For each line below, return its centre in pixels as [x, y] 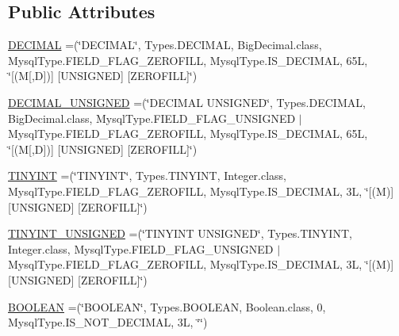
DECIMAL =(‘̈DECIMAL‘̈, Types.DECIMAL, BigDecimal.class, [165, 45]
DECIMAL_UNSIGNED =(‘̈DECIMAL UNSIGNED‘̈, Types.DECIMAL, [187, 102]
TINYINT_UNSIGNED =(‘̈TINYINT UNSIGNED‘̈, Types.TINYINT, [180, 233]
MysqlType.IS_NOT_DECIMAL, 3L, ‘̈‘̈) [108, 322]
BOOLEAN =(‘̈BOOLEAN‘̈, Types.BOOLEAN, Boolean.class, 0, [167, 306]
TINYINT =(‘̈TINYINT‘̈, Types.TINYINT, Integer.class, [148, 176]
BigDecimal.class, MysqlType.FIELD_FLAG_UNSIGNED [152, 118]
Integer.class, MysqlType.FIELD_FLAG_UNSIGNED [141, 248]
